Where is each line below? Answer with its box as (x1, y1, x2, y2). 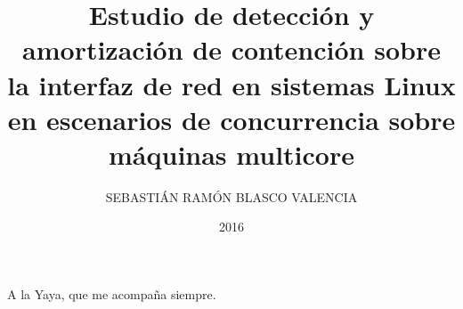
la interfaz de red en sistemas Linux (7, 66, 456, 102)
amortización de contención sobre (22, 31, 441, 68)
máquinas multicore (109, 135, 354, 172)
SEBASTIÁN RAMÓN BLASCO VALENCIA (105, 187, 358, 206)
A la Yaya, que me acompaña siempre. (7, 285, 216, 304)
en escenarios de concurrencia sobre (7, 101, 456, 137)
